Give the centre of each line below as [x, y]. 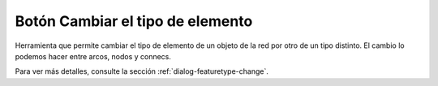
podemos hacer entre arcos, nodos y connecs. [93, 56]
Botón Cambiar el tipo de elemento [134, 21]
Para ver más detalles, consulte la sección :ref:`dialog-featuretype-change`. [142, 71]
